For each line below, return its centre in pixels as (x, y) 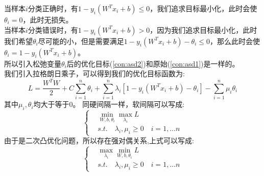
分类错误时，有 (53, 29)
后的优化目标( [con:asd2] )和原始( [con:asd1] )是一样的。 (153, 63)
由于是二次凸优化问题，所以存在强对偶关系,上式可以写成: (99, 140)
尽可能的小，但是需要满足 (81, 41)
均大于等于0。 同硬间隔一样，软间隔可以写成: (109, 104)
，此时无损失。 (48, 19)
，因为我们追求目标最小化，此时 (203, 29)
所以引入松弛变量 (33, 63)
